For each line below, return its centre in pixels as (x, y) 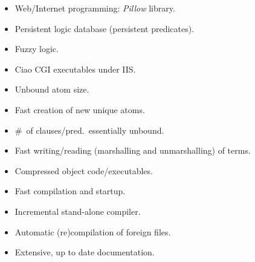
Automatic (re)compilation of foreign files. (93, 231)
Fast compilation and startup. (70, 191)
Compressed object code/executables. (84, 170)
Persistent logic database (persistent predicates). (105, 28)
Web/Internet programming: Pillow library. (95, 8)
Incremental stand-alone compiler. (78, 211)
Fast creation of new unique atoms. (80, 109)
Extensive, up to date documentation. (85, 252)
